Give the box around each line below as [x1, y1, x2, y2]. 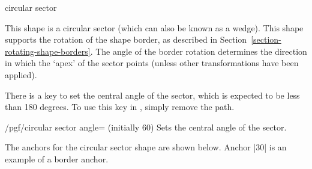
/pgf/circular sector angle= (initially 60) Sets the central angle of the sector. [5, 120, 287, 133]
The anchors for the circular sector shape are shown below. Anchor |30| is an [5, 141, 287, 153]
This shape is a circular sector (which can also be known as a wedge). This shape [5, 21, 304, 34]
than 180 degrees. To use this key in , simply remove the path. [5, 100, 235, 113]
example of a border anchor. [5, 152, 109, 165]
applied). [5, 68, 37, 81]
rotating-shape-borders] [5, 45, 91, 57]
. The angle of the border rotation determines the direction [90, 45, 307, 57]
